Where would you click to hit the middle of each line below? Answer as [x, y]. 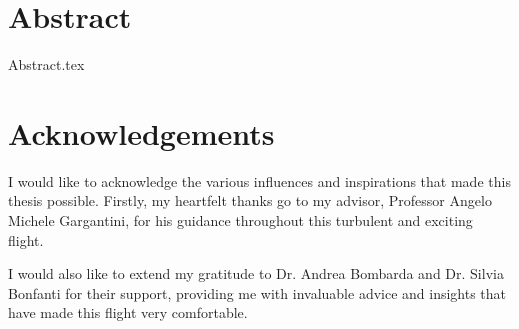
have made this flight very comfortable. [128, 312]
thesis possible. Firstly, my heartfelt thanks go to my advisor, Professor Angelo [250, 200]
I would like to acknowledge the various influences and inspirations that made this [259, 180]
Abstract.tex [46, 64]
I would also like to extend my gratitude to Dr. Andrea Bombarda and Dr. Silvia [256, 273]
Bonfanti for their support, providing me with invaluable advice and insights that [257, 292]
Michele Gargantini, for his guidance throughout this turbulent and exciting [240, 220]
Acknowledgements [141, 132]
